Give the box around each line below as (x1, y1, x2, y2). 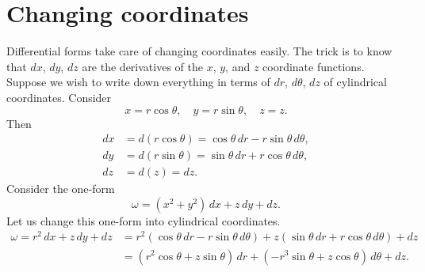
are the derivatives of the (82, 58, 203, 74)
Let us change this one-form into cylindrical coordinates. (6, 212, 281, 229)
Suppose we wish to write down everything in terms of (6, 74, 270, 90)
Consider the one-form (6, 180, 115, 197)
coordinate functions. (262, 58, 365, 74)
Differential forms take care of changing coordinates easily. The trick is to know (6, 43, 392, 59)
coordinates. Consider (6, 89, 112, 105)
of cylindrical (324, 74, 387, 90)
